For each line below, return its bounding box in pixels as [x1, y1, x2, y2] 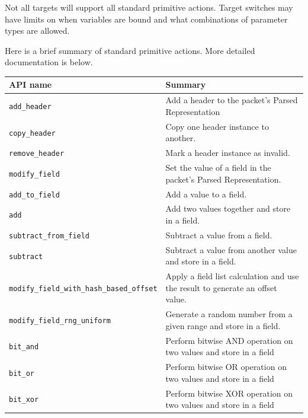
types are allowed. [5, 24, 70, 37]
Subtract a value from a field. [165, 228, 272, 241]
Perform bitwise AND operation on [165, 334, 293, 346]
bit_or [9, 369, 34, 378]
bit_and [9, 343, 39, 352]
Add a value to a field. [165, 187, 247, 200]
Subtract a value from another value [165, 243, 297, 256]
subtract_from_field [9, 231, 90, 240]
